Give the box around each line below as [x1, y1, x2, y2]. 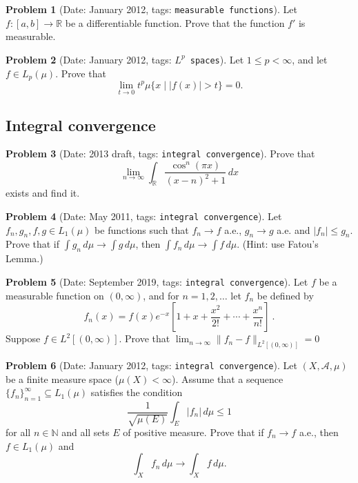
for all [6, 425, 31, 440]
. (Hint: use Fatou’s [237, 237, 319, 251]
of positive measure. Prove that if [123, 425, 264, 440]
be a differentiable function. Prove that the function [65, 15, 285, 30]
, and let [292, 52, 328, 66]
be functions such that [95, 222, 189, 237]
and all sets [61, 425, 110, 440]
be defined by [257, 288, 314, 302]
